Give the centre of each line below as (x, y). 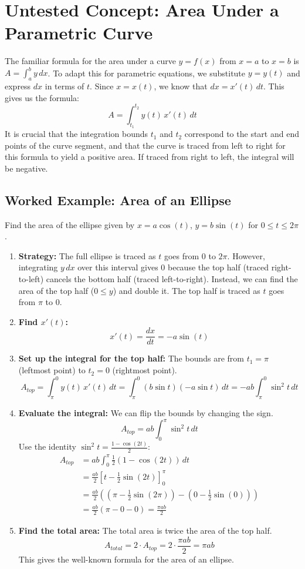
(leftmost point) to (52, 370)
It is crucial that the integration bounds (77, 134)
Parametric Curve (79, 33)
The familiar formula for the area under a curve (90, 61)
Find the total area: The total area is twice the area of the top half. (145, 530)
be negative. (26, 168)
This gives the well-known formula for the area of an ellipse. (126, 559)
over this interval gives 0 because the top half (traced (173, 267)
